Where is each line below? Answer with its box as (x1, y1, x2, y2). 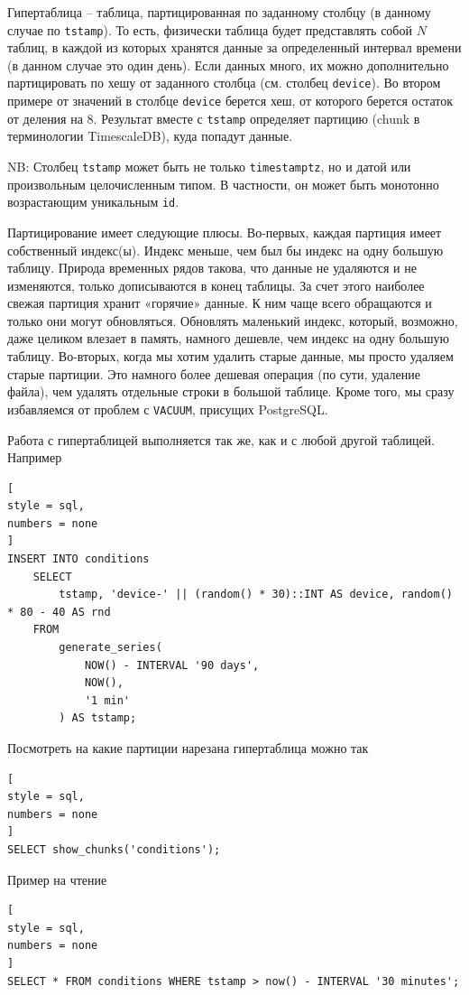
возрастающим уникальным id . (7, 192, 179, 211)
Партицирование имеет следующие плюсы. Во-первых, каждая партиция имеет (7, 222, 442, 241)
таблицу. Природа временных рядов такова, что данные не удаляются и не (7, 258, 417, 277)
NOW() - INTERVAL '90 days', (84, 658, 260, 672)
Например (7, 448, 62, 467)
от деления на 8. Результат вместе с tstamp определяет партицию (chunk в (7, 108, 420, 127)
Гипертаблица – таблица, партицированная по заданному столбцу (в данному (7, 3, 431, 21)
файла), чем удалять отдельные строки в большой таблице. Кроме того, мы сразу (7, 382, 455, 401)
